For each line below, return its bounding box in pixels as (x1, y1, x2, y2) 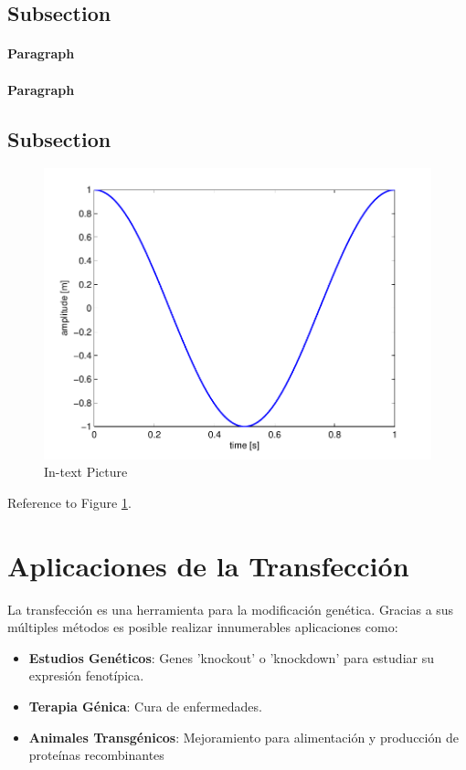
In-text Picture (44, 462, 128, 481)
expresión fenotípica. (28, 666, 144, 685)
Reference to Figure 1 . (7, 492, 132, 512)
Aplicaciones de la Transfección (7, 546, 409, 584)
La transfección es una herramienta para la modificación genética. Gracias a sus (7, 599, 454, 618)
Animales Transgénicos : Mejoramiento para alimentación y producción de (28, 727, 459, 746)
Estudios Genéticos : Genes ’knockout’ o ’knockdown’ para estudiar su (28, 648, 434, 667)
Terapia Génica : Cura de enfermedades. (28, 697, 262, 715)
